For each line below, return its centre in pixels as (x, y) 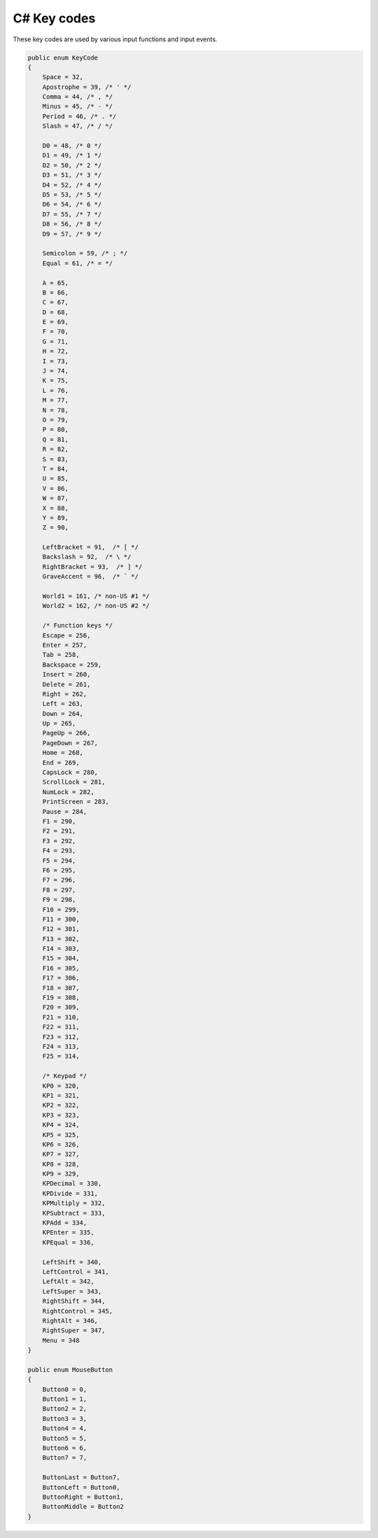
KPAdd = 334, (65, 1223)
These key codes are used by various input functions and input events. (115, 39)
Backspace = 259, (72, 664)
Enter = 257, (65, 645)
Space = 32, (63, 77)
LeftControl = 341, (76, 1271)
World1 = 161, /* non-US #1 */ (96, 596)
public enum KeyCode (63, 57)
